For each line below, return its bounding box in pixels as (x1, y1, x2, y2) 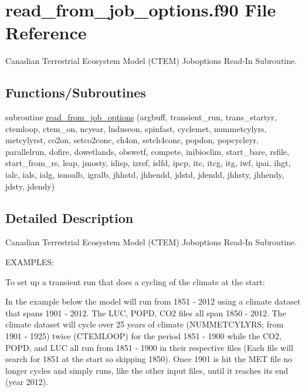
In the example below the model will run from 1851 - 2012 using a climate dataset (5, 295, 301, 307)
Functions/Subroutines (5, 83, 146, 102)
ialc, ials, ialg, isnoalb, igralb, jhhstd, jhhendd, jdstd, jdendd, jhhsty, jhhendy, (5, 168, 284, 181)
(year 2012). (5, 376, 49, 388)
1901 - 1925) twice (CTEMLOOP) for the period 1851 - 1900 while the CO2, (5, 330, 282, 342)
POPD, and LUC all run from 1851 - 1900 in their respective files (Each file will (5, 341, 293, 353)
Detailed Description (5, 208, 134, 227)
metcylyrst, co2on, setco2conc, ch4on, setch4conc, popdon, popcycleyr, (5, 134, 259, 146)
